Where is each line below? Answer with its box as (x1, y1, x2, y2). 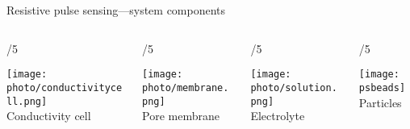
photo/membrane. (142, 81, 229, 94)
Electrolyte (250, 107, 305, 124)
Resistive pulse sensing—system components (6, 2, 226, 18)
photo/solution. (250, 81, 337, 94)
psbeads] (358, 81, 406, 94)
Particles (358, 94, 402, 110)
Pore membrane (142, 107, 220, 124)
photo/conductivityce (6, 81, 123, 94)
